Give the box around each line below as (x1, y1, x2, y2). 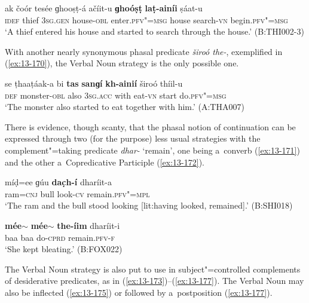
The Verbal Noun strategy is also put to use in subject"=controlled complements (5, 262, 301, 275)
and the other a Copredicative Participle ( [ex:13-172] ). (5, 155, 205, 168)
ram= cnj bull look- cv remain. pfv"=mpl (5, 187, 150, 200)
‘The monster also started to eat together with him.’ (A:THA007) (5, 100, 244, 113)
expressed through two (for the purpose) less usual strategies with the (5, 132, 261, 145)
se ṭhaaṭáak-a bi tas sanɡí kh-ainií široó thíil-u (5, 76, 183, 89)
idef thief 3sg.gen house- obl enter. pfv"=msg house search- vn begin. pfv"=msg (5, 13, 288, 26)
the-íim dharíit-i (57, 219, 120, 231)
